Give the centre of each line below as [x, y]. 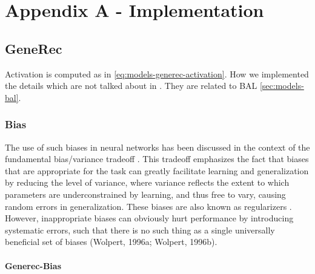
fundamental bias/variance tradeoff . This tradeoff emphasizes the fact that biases [157, 159]
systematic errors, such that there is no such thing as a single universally [140, 230]
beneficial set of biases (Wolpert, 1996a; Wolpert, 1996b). [111, 242]
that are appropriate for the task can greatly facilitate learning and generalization [157, 170]
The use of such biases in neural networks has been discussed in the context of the [157, 147]
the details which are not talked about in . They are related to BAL [131, 86]
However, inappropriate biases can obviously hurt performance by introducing [149, 218]
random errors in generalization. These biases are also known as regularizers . [148, 206]
